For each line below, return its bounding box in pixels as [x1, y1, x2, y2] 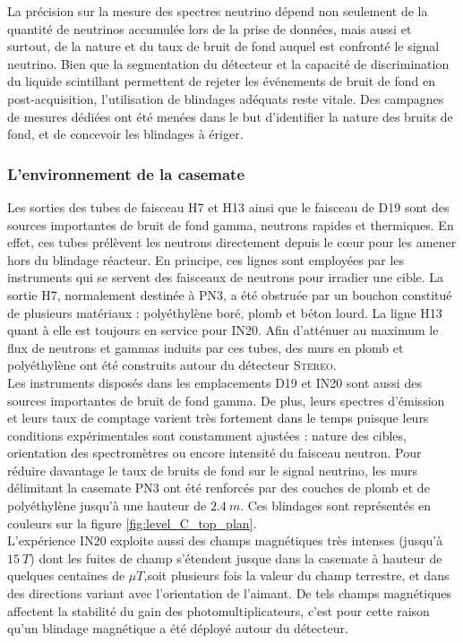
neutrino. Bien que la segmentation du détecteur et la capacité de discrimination [7, 54, 450, 73]
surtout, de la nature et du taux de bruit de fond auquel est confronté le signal [7, 37, 440, 56]
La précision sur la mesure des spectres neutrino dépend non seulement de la [7, 2, 428, 20]
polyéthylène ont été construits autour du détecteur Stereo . [7, 356, 337, 374]
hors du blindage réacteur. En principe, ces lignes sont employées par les [7, 250, 405, 269]
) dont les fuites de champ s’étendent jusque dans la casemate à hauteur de [30, 548, 442, 567]
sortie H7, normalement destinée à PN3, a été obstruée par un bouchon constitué [7, 285, 452, 304]
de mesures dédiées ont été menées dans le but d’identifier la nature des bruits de [7, 107, 453, 125]
